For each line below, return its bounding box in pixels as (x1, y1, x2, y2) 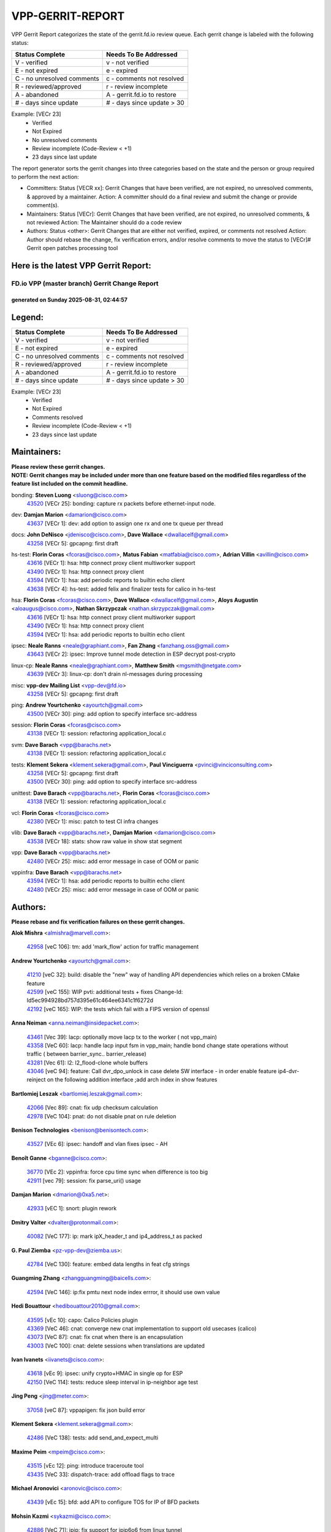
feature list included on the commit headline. (11, 480, 128, 487)
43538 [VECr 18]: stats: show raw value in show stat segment (26, 837, 182, 845)
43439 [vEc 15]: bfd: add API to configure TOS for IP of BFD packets (26, 1498, 199, 1506)
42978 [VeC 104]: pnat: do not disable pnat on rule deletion (26, 1112, 177, 1120)
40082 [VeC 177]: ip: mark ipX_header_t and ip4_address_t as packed (26, 1232, 202, 1240)
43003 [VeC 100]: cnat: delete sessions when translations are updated (26, 1342, 205, 1349)
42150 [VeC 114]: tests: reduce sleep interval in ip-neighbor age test (26, 1378, 199, 1386)
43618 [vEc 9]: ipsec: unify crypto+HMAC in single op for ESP (26, 1370, 183, 1377)
